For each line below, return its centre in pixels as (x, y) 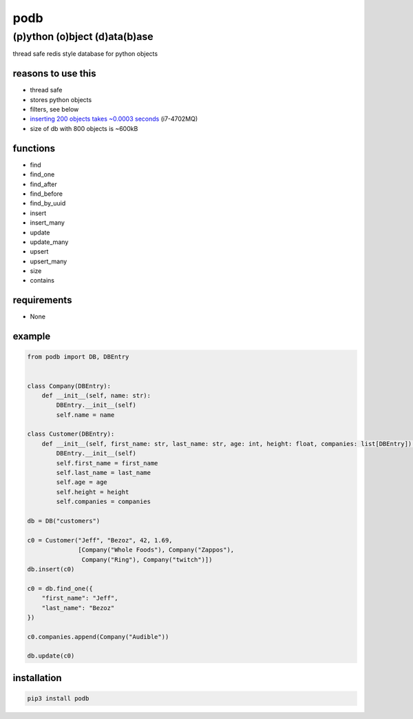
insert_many (47, 223)
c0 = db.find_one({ (60, 588)
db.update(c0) (51, 656)
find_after (44, 184)
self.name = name (85, 415)
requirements (42, 300)
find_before (46, 194)
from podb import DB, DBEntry (78, 357)
